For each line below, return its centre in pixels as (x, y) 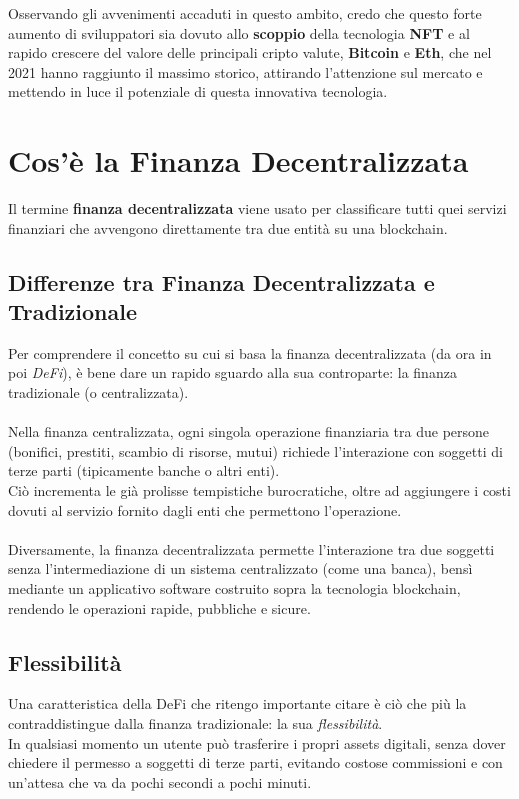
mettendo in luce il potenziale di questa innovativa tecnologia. (198, 91)
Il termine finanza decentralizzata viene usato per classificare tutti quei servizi (257, 208)
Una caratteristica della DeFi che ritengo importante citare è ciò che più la (237, 703)
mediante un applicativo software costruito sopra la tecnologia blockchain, (234, 588)
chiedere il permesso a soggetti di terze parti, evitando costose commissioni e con (255, 762)
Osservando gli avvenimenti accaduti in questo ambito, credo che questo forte (245, 13)
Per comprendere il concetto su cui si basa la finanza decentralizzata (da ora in (250, 352)
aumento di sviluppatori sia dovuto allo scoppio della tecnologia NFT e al (239, 32)
